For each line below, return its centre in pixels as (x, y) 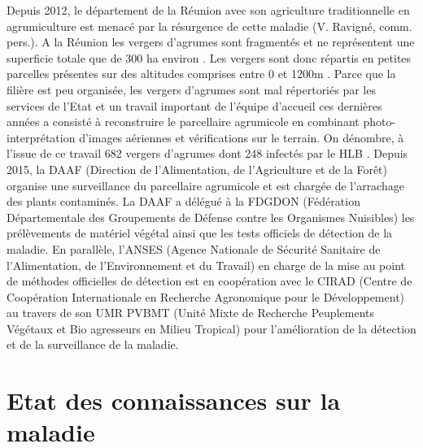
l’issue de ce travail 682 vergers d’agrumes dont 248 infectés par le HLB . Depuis (207, 153)
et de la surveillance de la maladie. (93, 344)
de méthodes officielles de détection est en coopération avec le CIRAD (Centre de (209, 281)
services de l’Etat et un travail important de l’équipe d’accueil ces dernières (194, 105)
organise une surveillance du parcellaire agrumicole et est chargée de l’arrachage (205, 185)
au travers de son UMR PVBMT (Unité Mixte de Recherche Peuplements (190, 313)
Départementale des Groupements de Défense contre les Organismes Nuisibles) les (211, 217)
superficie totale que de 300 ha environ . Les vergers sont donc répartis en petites (209, 57)
